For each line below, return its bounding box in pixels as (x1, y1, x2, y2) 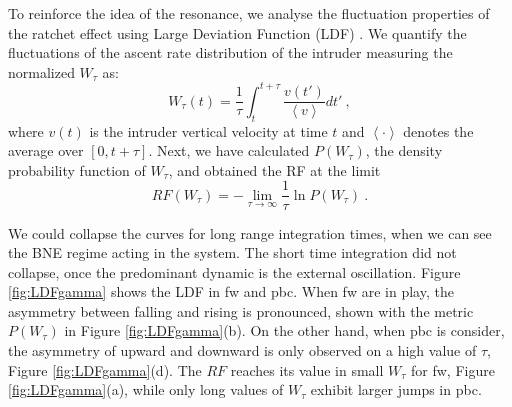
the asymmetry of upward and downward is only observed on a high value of (8, 340, 477, 361)
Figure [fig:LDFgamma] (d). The (8, 359, 202, 380)
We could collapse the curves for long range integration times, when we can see (8, 222, 492, 243)
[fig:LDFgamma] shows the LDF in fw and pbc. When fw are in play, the (8, 281, 454, 302)
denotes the (403, 120, 474, 141)
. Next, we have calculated (148, 140, 310, 161)
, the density (365, 140, 443, 161)
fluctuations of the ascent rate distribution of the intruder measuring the (8, 42, 453, 63)
